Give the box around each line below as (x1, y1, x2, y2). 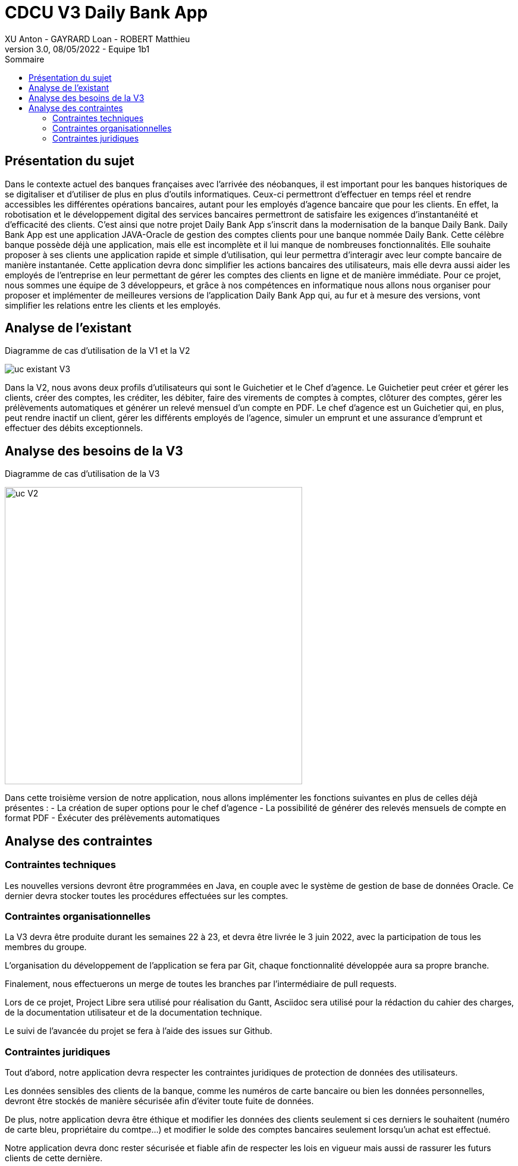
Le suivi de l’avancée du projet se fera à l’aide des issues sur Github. (5, 1026, 272, 1036)
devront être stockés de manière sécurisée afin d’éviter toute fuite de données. (5, 1096, 314, 1106)
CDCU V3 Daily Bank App (5, 2, 208, 23)
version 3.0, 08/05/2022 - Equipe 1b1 (5, 43, 150, 54)
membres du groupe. (5, 942, 87, 953)
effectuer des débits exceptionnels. (5, 423, 143, 433)
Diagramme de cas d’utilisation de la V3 (5, 469, 160, 479)
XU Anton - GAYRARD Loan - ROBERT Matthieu (5, 33, 190, 44)
